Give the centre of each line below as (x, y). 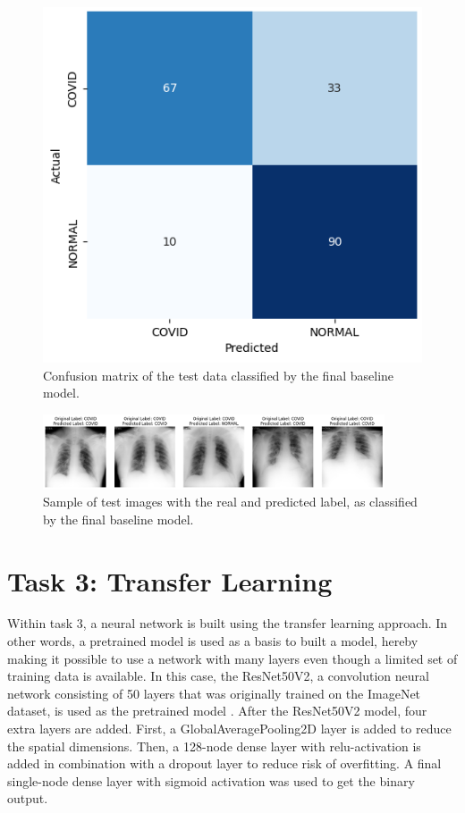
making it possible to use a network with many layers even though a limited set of (232, 658)
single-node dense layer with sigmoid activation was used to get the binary (211, 780)
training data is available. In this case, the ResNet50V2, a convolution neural (218, 676)
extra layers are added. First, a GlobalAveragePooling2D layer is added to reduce (229, 729)
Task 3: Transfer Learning (170, 580)
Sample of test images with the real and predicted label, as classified (230, 502)
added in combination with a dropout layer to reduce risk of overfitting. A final (224, 763)
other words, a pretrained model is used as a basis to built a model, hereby (213, 641)
